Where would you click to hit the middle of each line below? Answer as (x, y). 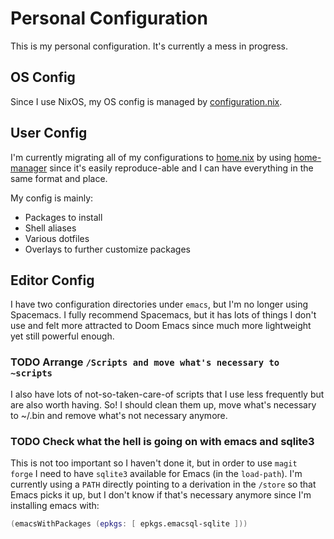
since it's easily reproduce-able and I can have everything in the (181, 168)
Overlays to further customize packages (107, 249)
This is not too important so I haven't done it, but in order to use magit (154, 463)
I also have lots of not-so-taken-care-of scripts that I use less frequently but (167, 394)
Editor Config (52, 280)
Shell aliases (50, 228)
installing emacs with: (55, 505)
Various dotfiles (57, 238)
